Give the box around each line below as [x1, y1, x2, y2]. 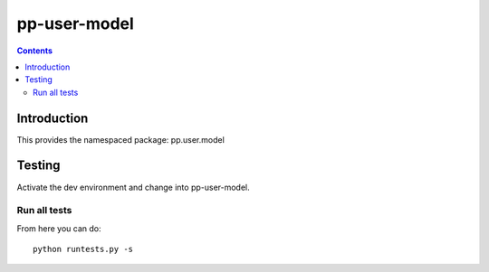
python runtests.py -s [33, 244, 134, 255]
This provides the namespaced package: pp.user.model [16, 134, 225, 145]
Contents [16, 45, 53, 56]
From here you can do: [16, 222, 101, 234]
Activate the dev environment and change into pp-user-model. [16, 182, 251, 192]
